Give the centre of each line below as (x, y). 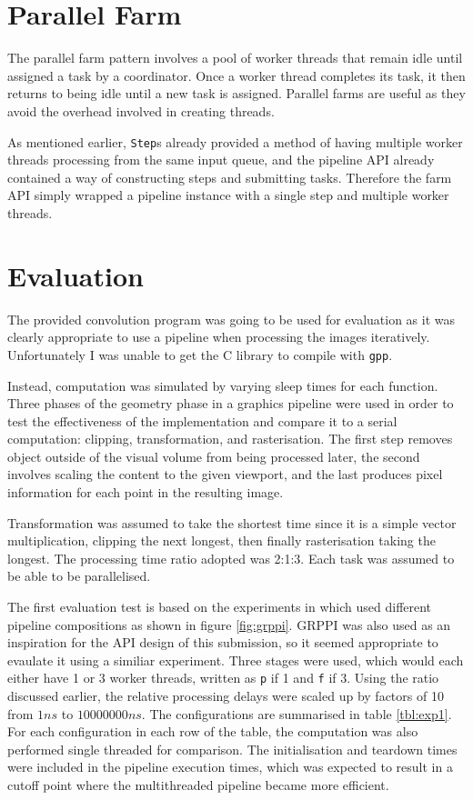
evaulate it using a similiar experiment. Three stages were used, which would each (236, 660)
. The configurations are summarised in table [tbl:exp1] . (297, 713)
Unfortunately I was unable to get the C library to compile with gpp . (200, 354)
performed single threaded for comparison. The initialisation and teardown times (232, 749)
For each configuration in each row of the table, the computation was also (213, 731)
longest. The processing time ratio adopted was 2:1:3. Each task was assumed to (231, 558)
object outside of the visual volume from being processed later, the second (214, 456)
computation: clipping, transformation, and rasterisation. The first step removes (230, 439)
